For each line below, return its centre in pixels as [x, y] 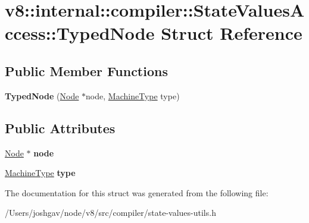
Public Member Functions [86, 70]
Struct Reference [232, 33]
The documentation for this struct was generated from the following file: [137, 192]
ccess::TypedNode [80, 33]
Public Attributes [60, 128]
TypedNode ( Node [42, 95]
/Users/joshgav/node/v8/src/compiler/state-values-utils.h [110, 213]
